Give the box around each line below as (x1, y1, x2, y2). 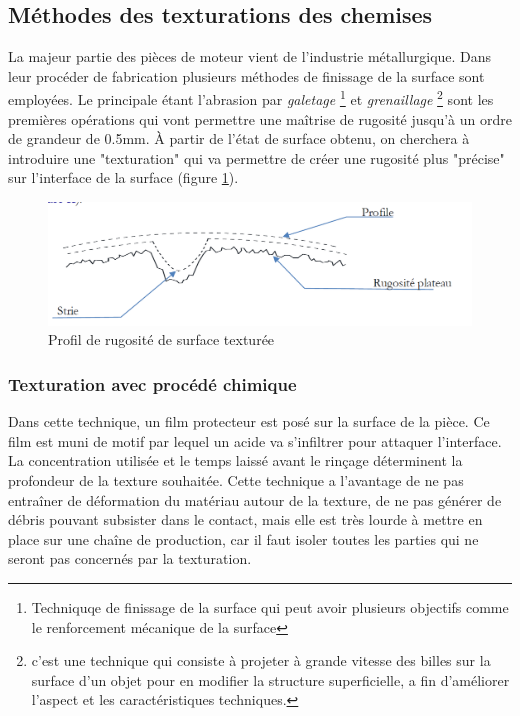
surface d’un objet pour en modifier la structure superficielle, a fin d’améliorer (31, 669, 510, 690)
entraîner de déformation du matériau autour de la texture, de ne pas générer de (8, 489, 502, 510)
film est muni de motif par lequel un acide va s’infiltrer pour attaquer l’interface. (8, 430, 502, 451)
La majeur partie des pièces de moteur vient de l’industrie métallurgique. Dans (8, 46, 492, 67)
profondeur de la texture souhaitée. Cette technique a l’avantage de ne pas (8, 470, 464, 490)
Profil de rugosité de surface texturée (48, 329, 275, 350)
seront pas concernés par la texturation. (8, 548, 252, 569)
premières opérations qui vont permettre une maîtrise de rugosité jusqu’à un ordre (8, 108, 512, 129)
